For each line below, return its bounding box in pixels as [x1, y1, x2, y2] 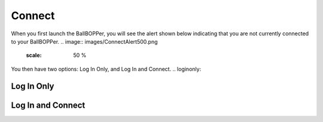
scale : [26, 51, 42, 59]
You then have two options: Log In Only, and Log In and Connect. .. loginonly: [11, 65, 202, 72]
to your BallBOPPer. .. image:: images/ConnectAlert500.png [11, 38, 158, 45]
